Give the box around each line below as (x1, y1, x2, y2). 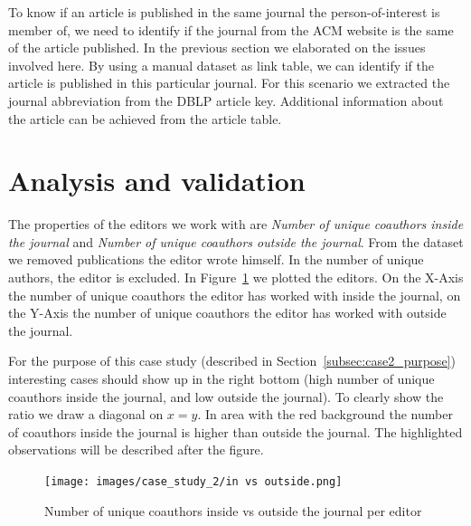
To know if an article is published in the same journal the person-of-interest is (8, 3, 440, 21)
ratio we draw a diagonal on (8, 405, 164, 424)
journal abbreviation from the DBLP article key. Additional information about (8, 91, 444, 110)
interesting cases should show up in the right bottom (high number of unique (8, 369, 435, 388)
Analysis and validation (8, 162, 306, 199)
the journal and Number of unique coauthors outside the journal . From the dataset (8, 232, 464, 251)
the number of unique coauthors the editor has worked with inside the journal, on (8, 285, 461, 304)
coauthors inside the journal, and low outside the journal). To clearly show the (8, 387, 444, 406)
